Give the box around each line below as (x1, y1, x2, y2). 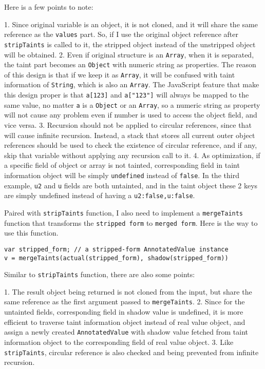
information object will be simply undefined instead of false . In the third (4, 170, 239, 180)
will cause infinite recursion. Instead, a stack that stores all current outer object (4, 129, 255, 140)
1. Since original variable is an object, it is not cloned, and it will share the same (4, 18, 258, 29)
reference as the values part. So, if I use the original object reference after (4, 29, 238, 40)
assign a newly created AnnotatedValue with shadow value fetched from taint (4, 326, 249, 337)
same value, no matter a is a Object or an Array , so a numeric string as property (4, 99, 260, 110)
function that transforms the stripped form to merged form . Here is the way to (4, 217, 258, 228)
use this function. (4, 227, 59, 238)
